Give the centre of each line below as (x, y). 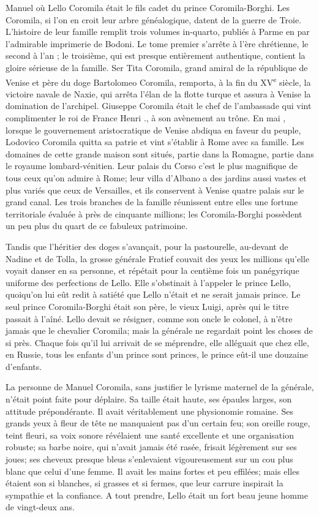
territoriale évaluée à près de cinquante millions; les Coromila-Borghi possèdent (154, 213)
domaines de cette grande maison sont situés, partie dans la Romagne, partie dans (160, 153)
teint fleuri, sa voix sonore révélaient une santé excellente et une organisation (150, 435)
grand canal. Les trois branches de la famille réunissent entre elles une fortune (152, 202)
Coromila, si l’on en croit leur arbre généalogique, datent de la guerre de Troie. (153, 19)
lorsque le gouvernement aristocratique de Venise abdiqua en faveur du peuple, (153, 130)
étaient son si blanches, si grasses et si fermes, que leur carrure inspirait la (144, 483)
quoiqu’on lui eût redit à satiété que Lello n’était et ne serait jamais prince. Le (153, 294)
